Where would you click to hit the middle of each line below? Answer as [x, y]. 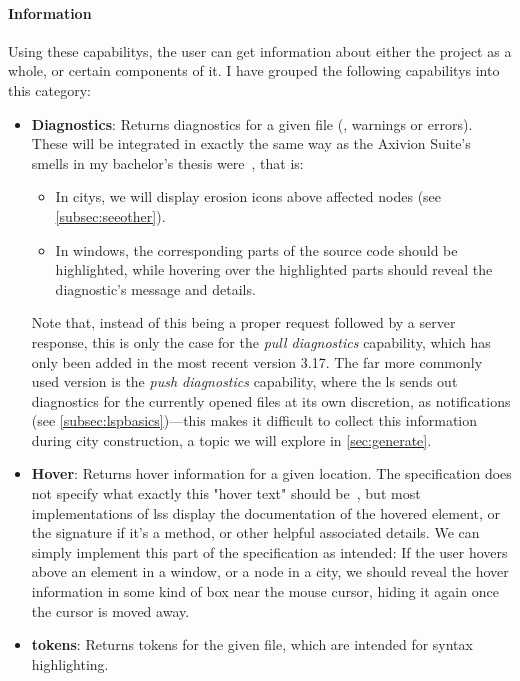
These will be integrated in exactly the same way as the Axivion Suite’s [251, 143]
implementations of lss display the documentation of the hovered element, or [266, 512]
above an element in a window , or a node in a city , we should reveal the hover [270, 571]
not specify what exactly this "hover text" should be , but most [226, 493]
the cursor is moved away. [110, 610]
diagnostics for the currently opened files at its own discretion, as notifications [271, 400]
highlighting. [70, 663]
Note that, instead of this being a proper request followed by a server [243, 322]
